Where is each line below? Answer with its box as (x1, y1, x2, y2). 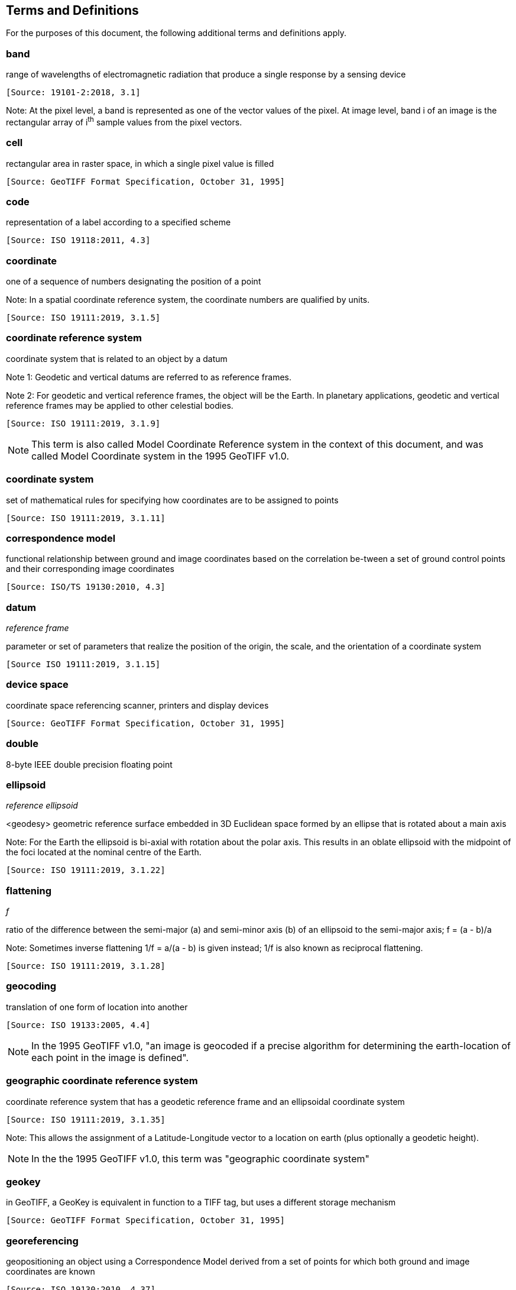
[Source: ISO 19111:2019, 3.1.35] (6, 1114, 165, 1124)
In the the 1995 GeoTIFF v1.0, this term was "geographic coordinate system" (31, 1152, 369, 1165)
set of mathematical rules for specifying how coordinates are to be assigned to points (6, 494, 339, 505)
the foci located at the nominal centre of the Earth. (6, 847, 202, 858)
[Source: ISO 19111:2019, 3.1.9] (6, 418, 161, 428)
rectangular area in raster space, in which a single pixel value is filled (6, 158, 274, 169)
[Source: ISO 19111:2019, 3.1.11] (6, 513, 165, 523)
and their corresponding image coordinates (6, 564, 174, 574)
